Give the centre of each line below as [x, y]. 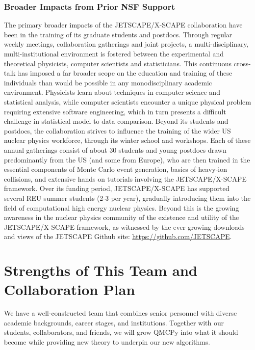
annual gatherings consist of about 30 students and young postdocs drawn [115, 149]
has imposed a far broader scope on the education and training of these [125, 73]
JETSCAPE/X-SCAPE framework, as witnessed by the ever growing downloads [124, 227]
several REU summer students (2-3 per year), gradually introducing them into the [127, 198]
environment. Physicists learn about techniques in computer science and [112, 92]
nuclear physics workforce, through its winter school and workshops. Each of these [127, 140]
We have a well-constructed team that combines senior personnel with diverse [120, 313]
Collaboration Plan [70, 289]
